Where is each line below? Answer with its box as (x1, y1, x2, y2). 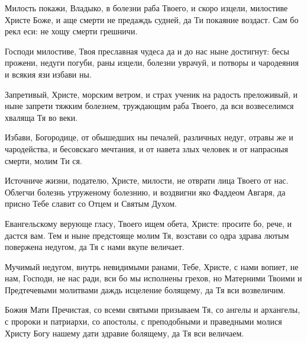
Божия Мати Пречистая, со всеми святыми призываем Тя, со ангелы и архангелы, (5, 303, 300, 316)
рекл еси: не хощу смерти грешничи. (5, 25, 138, 37)
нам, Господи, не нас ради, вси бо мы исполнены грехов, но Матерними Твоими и (5, 272, 302, 284)
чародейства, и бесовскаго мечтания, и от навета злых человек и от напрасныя (5, 142, 288, 155)
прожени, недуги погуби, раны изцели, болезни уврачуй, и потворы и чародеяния (5, 56, 299, 69)
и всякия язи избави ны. (5, 68, 92, 80)
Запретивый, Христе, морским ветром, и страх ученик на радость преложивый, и (5, 88, 298, 100)
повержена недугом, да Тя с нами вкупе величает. (5, 241, 185, 253)
